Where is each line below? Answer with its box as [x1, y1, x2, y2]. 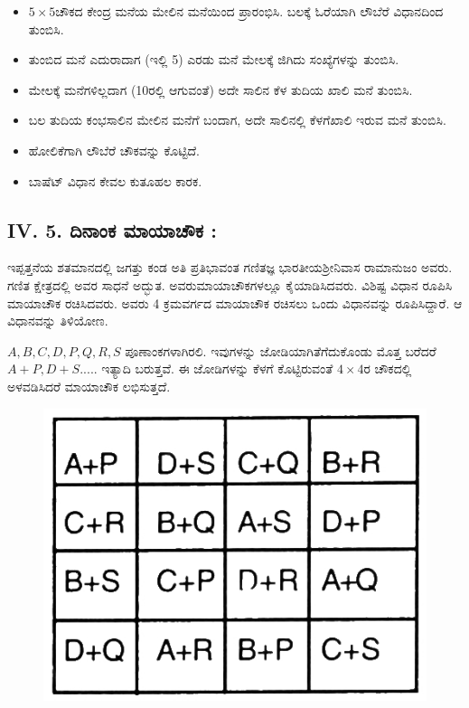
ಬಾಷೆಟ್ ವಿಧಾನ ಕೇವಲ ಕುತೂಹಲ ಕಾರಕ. [28, 171, 202, 190]
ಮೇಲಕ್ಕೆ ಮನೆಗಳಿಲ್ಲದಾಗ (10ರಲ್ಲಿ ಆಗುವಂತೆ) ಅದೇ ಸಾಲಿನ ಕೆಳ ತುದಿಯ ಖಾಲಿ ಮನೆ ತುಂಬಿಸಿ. [28, 80, 413, 99]
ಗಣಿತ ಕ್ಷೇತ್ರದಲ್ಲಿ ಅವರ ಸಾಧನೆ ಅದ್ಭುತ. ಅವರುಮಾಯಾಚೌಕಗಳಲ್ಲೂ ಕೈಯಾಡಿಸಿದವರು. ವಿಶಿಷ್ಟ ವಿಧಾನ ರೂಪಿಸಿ [7, 275, 453, 294]
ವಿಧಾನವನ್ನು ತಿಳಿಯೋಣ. [7, 311, 108, 330]
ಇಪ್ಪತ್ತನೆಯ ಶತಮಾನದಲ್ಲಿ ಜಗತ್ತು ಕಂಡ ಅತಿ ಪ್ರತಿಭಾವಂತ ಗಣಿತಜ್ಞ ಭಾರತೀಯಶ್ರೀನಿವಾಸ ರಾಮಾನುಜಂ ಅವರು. [7, 258, 453, 277]
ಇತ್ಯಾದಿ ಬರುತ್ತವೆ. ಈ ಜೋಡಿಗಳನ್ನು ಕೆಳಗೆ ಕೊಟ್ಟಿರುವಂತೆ [101, 359, 333, 378]
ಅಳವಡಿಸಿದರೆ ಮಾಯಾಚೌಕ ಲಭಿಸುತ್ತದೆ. [7, 376, 171, 395]
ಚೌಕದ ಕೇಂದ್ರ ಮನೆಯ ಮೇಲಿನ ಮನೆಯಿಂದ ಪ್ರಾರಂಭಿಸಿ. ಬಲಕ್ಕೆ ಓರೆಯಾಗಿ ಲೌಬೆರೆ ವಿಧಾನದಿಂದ [55, 2, 444, 20]
